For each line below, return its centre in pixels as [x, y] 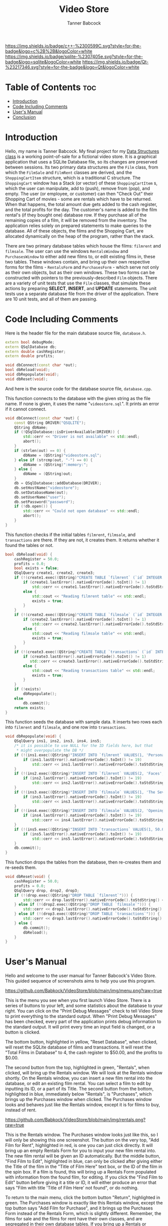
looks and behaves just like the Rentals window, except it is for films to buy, [82, 1105]
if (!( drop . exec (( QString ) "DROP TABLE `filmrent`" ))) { [74, 895]
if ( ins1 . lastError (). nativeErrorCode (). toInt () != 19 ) [82, 759]
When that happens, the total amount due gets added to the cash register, [81, 204]
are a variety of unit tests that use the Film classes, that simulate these [78, 283]
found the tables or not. [29, 545]
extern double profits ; [30, 356]
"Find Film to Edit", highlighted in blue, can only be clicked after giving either [84, 1161]
